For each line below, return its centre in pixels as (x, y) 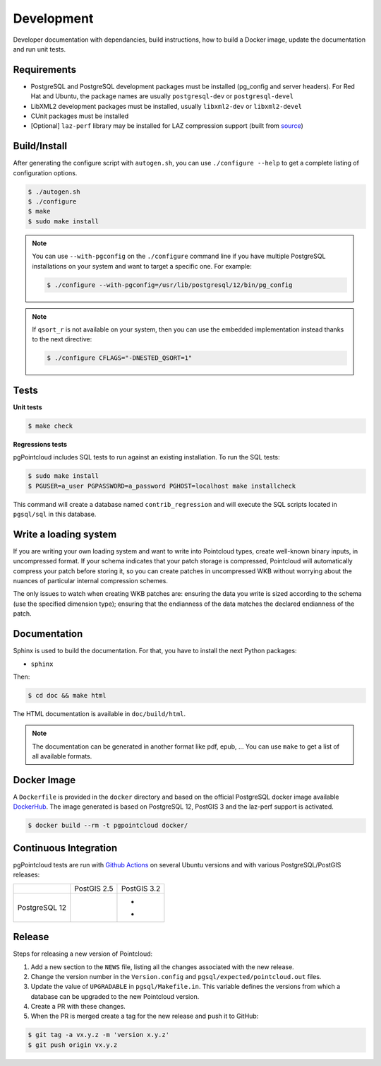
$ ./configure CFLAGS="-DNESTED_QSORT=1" (120, 358)
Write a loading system (65, 534)
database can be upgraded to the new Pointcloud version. (115, 996)
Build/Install (40, 146)
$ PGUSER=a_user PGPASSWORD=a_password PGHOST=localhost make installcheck (162, 486)
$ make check (50, 426)
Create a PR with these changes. (78, 1007)
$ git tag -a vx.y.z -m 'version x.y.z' (98, 1035)
